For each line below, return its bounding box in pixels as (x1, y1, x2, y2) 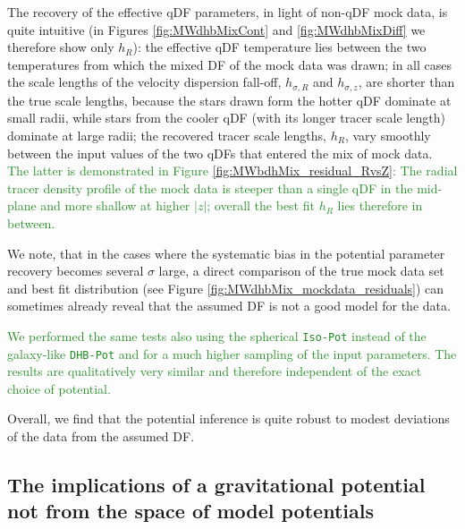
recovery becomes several (7, 261, 144, 280)
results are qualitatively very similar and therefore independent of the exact (7, 362, 422, 380)
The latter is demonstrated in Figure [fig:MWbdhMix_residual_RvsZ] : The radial (7, 161, 458, 180)
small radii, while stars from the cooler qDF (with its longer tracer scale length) (7, 108, 445, 127)
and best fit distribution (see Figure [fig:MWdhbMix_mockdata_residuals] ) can (7, 278, 444, 297)
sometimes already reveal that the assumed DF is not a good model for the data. (7, 296, 451, 315)
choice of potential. (7, 379, 111, 397)
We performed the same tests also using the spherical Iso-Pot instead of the (7, 326, 427, 345)
